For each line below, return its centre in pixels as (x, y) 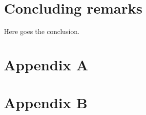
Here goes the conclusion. (42, 31)
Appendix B (46, 103)
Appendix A (46, 64)
